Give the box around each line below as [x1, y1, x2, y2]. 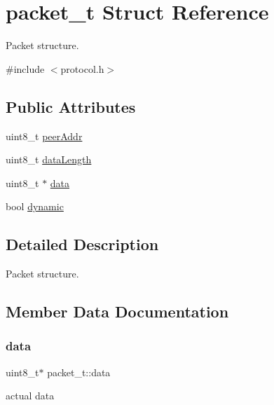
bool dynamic [6, 199, 64, 214]
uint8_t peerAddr [6, 128, 83, 143]
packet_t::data [47, 364, 111, 379]
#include [6, 61, 45, 76]
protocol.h [60, 61, 104, 76]
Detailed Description [6, 233, 159, 255]
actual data [6, 388, 55, 403]
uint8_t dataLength [6, 152, 92, 167]
